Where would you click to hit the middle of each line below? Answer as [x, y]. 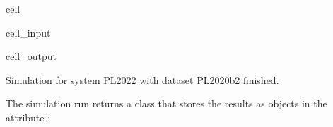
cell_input [28, 32]
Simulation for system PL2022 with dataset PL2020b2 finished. [142, 79]
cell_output [31, 56]
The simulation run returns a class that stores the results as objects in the [166, 103]
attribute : [28, 117]
